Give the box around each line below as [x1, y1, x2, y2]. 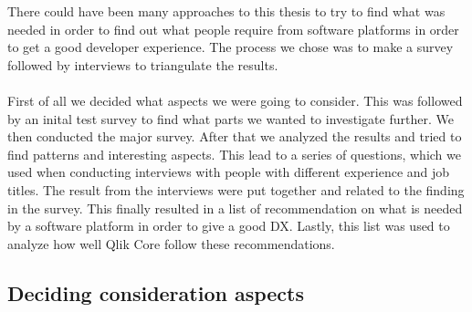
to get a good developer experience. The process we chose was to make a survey [7, 37, 454, 57]
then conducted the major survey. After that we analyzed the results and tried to [7, 127, 462, 146]
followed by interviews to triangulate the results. [7, 55, 278, 74]
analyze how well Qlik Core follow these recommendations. [7, 234, 335, 253]
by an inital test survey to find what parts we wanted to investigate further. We [7, 109, 454, 128]
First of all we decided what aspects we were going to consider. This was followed [7, 90, 463, 109]
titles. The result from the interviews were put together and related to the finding [7, 180, 465, 199]
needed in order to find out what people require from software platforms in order [7, 19, 459, 38]
